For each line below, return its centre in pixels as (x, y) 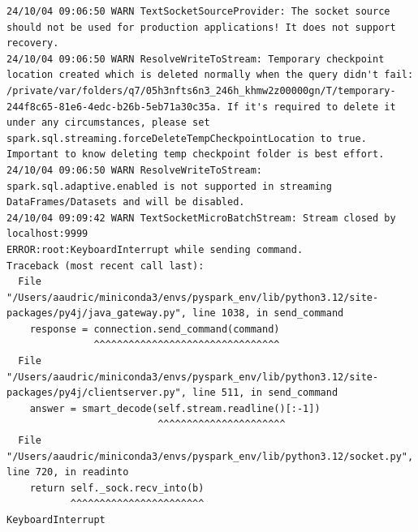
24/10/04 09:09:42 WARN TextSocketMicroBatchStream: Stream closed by (201, 218)
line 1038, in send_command (268, 313)
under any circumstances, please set (108, 123)
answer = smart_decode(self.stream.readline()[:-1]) (175, 408)
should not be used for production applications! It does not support (201, 27)
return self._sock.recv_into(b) (117, 488)
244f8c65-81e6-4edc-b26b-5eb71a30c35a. (114, 107)
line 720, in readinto (68, 472)
